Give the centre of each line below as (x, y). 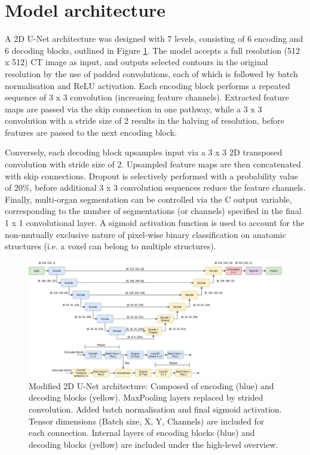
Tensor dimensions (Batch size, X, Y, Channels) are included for (147, 421)
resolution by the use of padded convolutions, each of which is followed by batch (151, 73)
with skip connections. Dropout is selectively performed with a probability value (152, 175)
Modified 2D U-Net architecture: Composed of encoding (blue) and (151, 385)
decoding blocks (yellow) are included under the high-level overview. (154, 444)
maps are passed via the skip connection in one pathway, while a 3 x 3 (133, 109)
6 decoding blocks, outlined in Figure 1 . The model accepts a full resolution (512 (153, 50)
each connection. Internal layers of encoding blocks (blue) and (142, 433)
